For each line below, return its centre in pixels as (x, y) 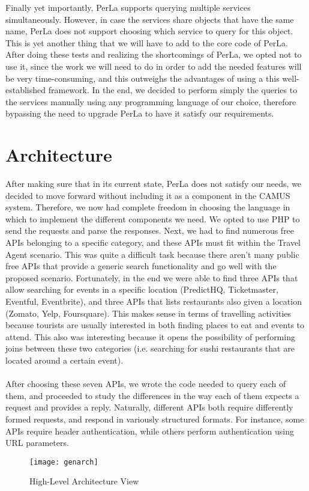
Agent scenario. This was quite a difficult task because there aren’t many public (152, 254)
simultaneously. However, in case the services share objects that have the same (150, 19)
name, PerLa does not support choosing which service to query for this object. (149, 31)
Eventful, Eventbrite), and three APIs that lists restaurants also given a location (154, 301)
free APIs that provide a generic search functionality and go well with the (141, 266)
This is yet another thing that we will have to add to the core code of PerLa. (147, 42)
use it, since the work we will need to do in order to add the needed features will (154, 66)
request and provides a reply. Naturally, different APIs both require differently (149, 407)
